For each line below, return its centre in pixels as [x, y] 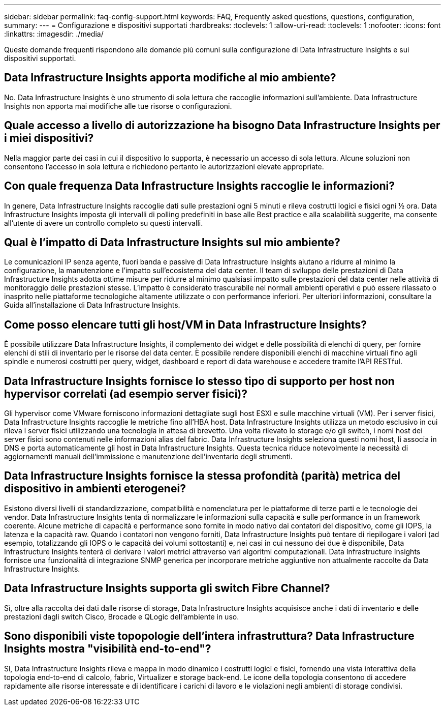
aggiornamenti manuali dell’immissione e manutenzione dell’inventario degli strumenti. [148, 457]
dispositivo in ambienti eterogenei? [95, 489]
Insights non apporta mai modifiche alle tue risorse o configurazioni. [118, 106]
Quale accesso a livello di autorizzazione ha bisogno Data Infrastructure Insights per [222, 126]
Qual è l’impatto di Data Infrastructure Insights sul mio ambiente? [172, 242]
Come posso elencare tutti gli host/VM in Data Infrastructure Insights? [186, 324]
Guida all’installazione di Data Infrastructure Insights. [92, 305]
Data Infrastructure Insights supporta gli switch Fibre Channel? [167, 588]
